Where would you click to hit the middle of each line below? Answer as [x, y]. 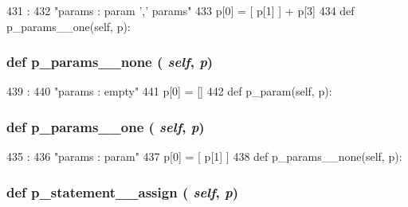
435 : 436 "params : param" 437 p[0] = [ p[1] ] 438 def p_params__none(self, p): [204, 156]
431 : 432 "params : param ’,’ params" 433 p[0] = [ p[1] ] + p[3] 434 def [180, 10]
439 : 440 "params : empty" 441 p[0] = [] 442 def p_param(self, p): [169, 91]
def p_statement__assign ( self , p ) [123, 191]
